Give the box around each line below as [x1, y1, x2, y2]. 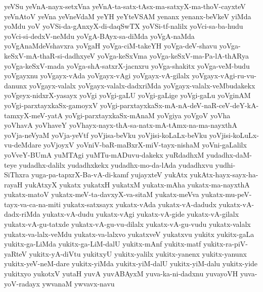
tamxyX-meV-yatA [4, 110, 63, 120]
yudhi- [215, 159, 236, 170]
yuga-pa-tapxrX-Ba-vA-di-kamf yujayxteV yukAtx [31, 169, 188, 180]
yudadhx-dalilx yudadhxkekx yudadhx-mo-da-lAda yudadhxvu [19, 159, 213, 170]
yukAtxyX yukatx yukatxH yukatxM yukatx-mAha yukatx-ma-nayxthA [25, 179, 250, 189]
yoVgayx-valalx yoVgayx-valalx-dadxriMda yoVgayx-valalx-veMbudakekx [29, 80, 255, 90]
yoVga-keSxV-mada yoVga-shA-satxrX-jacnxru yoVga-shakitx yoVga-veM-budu [4, 60, 250, 71]
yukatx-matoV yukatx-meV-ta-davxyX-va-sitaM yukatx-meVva [4, 189, 199, 200]
